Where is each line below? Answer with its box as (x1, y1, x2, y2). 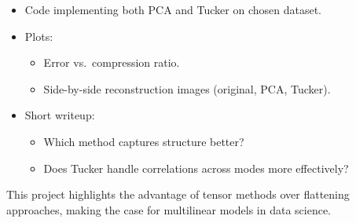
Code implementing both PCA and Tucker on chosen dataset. (24, 2, 322, 17)
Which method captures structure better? (43, 133, 244, 149)
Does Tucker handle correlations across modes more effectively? (43, 159, 349, 176)
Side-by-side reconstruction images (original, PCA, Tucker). (43, 80, 331, 97)
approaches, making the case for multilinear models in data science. (6, 201, 332, 218)
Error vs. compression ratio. (43, 54, 180, 71)
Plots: (24, 27, 53, 44)
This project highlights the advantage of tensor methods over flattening (6, 186, 350, 203)
